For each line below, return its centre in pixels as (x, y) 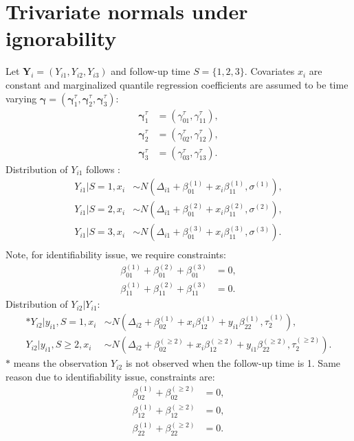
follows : (103, 169)
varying (21, 98)
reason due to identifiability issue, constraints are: (110, 376)
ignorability (61, 38)
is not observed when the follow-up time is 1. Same (233, 363)
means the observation (60, 363)
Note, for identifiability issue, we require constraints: (116, 255)
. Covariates (269, 71)
